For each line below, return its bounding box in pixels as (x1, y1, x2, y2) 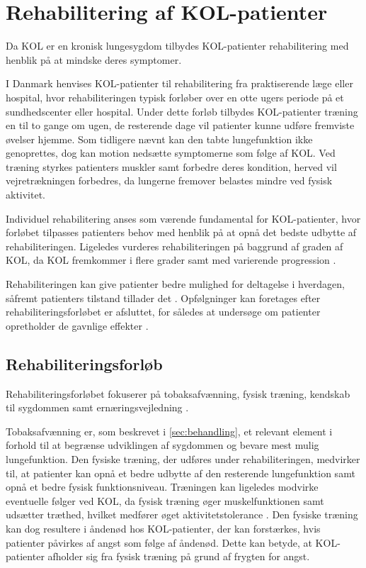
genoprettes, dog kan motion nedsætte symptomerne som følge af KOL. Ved (6, 145, 336, 160)
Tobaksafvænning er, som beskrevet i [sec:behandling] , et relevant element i (6, 423, 333, 438)
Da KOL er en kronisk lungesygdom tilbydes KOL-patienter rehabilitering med (6, 38, 349, 53)
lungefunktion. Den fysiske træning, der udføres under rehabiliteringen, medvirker (6, 451, 360, 466)
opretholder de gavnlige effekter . (6, 318, 149, 333)
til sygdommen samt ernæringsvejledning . (6, 400, 189, 415)
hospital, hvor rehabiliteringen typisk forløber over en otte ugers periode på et (6, 89, 344, 104)
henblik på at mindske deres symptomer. (6, 52, 182, 67)
